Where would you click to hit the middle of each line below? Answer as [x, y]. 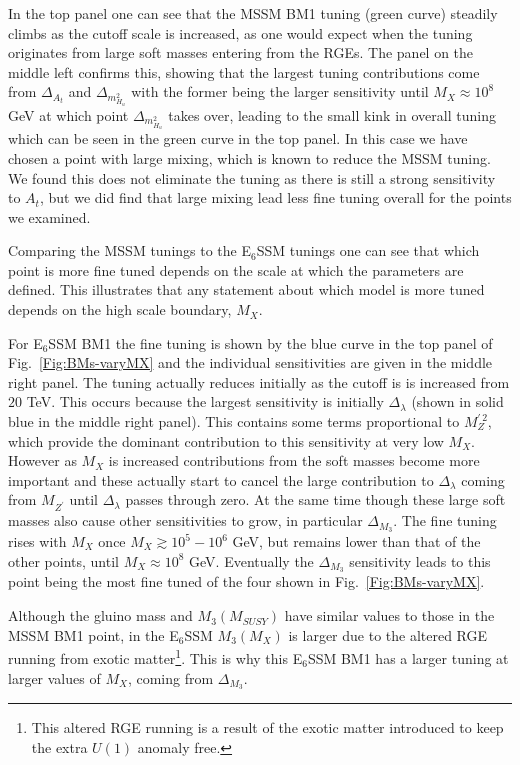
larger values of [54, 677]
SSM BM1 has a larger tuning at [408, 657]
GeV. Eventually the [251, 560]
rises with [37, 541]
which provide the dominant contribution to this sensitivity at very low [226, 440]
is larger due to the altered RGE [388, 634]
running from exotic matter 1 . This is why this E [155, 656]
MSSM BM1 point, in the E [93, 634]
